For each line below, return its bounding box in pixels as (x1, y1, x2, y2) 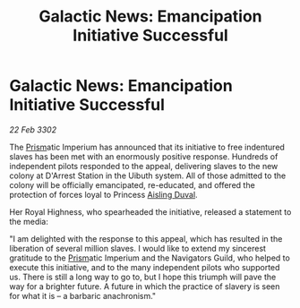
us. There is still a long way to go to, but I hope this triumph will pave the (9, 271, 277, 282)
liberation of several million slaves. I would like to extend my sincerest (9, 243, 267, 253)
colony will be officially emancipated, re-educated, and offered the (9, 179, 255, 190)
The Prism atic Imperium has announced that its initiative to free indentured (9, 141, 285, 152)
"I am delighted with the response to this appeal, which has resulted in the (9, 233, 283, 244)
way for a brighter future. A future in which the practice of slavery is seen (9, 280, 280, 292)
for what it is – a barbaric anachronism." (9, 290, 157, 301)
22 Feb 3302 (9, 124, 56, 135)
